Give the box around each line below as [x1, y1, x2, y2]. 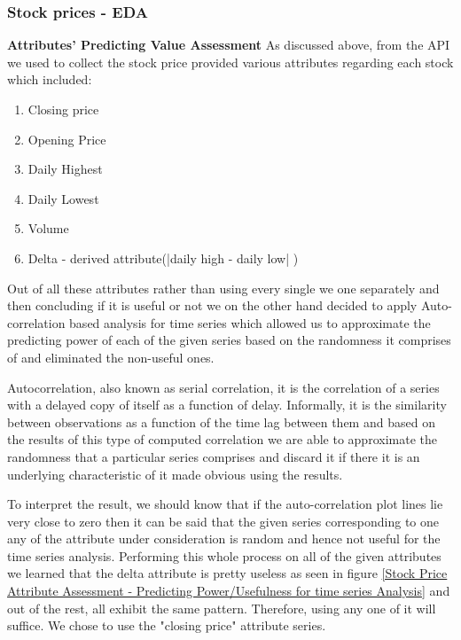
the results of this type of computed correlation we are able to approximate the [7, 430, 437, 449]
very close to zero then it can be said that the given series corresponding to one [7, 511, 440, 530]
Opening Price [27, 129, 106, 148]
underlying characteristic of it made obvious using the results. [7, 464, 343, 483]
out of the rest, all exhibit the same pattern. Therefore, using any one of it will [7, 598, 436, 617]
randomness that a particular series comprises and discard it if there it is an [7, 447, 420, 465]
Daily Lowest [27, 189, 99, 207]
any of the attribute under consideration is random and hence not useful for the [7, 529, 441, 548]
